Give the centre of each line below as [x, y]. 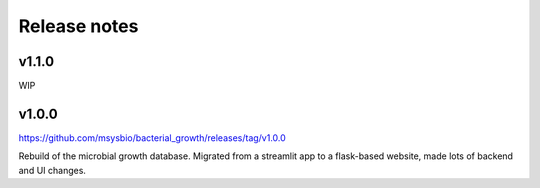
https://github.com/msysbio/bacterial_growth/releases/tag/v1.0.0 [152, 137]
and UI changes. [52, 170]
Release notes [78, 26]
